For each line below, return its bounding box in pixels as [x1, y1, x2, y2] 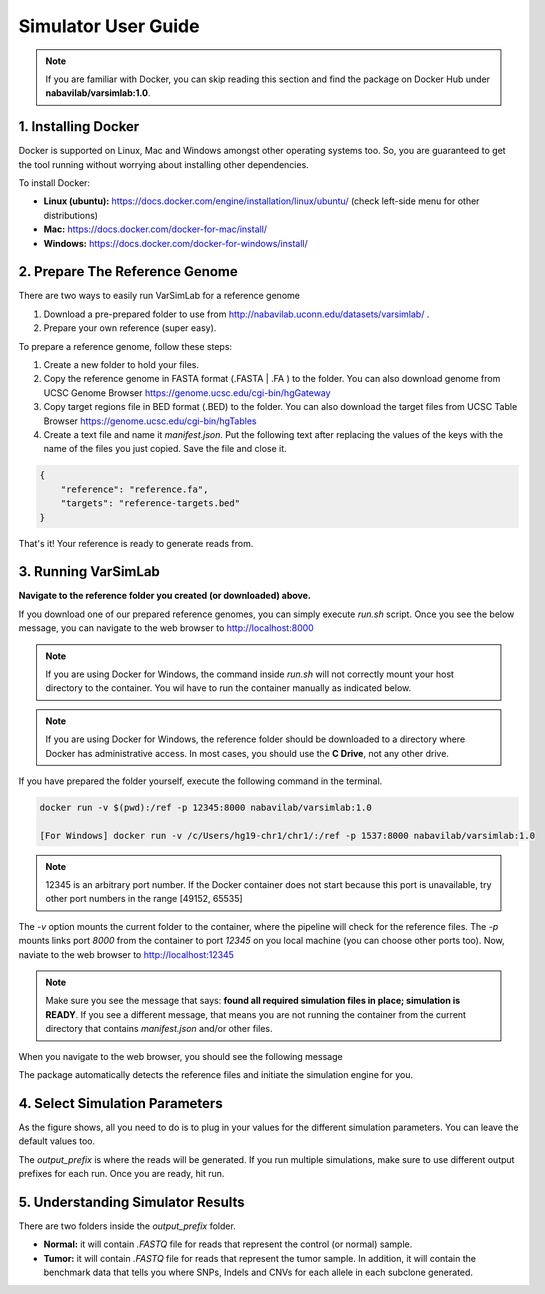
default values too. [18, 1135, 96, 1147]
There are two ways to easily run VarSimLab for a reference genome [18, 290, 300, 302]
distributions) [43, 209, 99, 221]
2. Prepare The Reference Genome [18, 263, 239, 280]
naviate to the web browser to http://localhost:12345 [18, 948, 235, 960]
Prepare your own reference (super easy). [43, 322, 217, 334]
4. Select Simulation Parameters [18, 1095, 224, 1112]
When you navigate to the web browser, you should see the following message [18, 1050, 344, 1062]
